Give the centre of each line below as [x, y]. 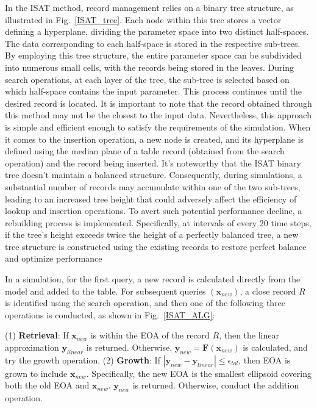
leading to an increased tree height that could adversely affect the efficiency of [151, 199]
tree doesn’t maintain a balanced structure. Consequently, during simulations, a [154, 175]
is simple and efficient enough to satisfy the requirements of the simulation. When [158, 127]
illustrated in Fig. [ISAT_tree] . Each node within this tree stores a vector [143, 19]
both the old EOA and [47, 385]
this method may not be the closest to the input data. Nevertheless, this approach [158, 115]
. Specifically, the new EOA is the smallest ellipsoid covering [199, 373]
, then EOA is [265, 360]
